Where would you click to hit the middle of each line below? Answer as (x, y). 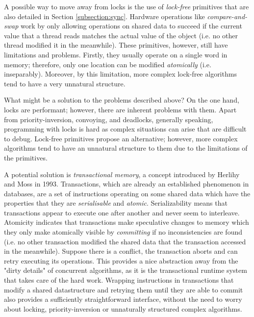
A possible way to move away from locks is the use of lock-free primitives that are (127, 6)
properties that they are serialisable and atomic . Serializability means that (116, 203)
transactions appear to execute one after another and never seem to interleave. (122, 212)
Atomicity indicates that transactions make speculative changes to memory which (127, 222)
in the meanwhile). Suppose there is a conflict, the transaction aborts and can (121, 251)
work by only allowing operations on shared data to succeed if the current (131, 26)
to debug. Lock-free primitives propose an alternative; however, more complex (121, 138)
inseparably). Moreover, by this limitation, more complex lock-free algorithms (120, 74)
